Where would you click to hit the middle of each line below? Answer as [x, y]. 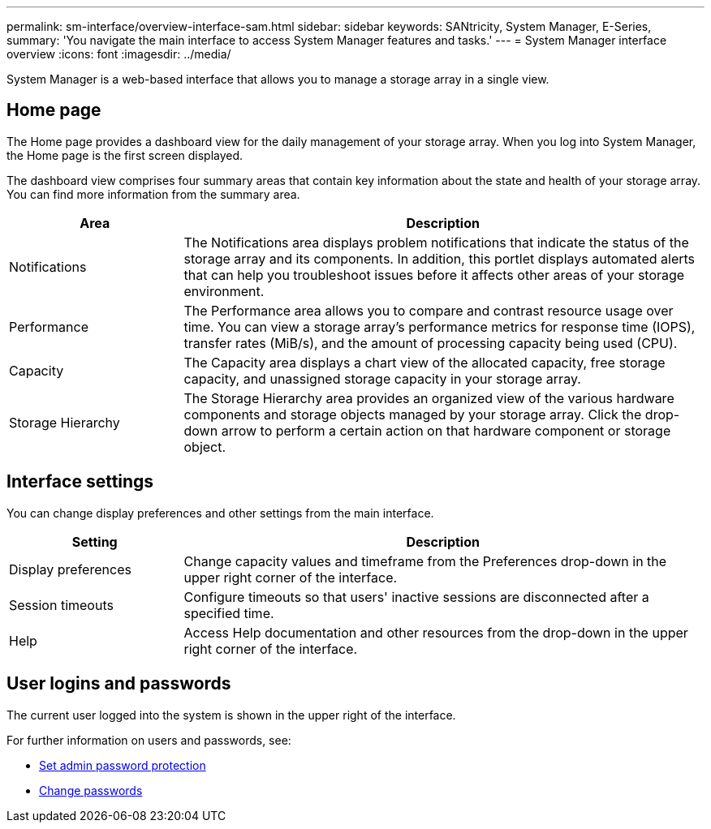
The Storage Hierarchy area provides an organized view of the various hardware [429, 398]
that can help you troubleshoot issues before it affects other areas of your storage [434, 275]
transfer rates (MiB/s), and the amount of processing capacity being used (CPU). [431, 343]
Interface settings [80, 482]
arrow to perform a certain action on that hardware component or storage [446, 430]
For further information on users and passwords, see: [149, 740]
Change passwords [91, 790]
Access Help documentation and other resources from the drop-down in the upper [436, 632]
